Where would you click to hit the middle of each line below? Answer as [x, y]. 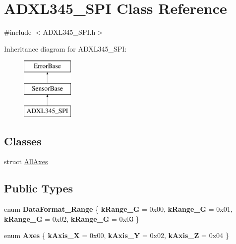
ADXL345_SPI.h [69, 32]
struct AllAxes [26, 161]
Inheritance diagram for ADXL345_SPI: [65, 48]
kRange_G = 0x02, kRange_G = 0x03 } [72, 218]
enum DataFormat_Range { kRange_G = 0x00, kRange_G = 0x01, [118, 209]
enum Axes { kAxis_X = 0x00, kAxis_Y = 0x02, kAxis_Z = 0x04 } [117, 235]
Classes [23, 141]
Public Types [39, 188]
